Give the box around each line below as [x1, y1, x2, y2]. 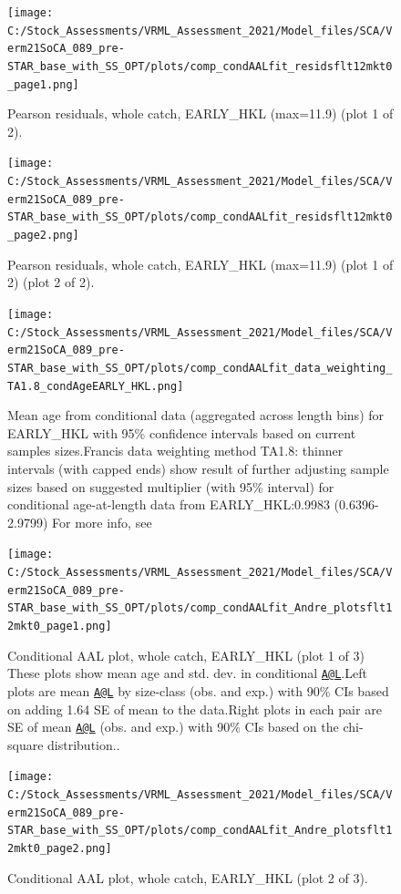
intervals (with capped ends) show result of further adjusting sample [7, 459, 389, 478]
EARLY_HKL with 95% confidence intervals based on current [7, 423, 356, 442]
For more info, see [51, 512, 152, 531]
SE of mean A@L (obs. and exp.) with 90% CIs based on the [7, 717, 339, 736]
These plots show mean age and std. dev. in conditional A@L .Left [7, 663, 367, 683]
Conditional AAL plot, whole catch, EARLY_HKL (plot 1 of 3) [7, 645, 365, 664]
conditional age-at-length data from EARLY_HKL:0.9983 [7, 495, 330, 514]
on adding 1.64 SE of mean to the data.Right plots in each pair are [7, 699, 382, 718]
